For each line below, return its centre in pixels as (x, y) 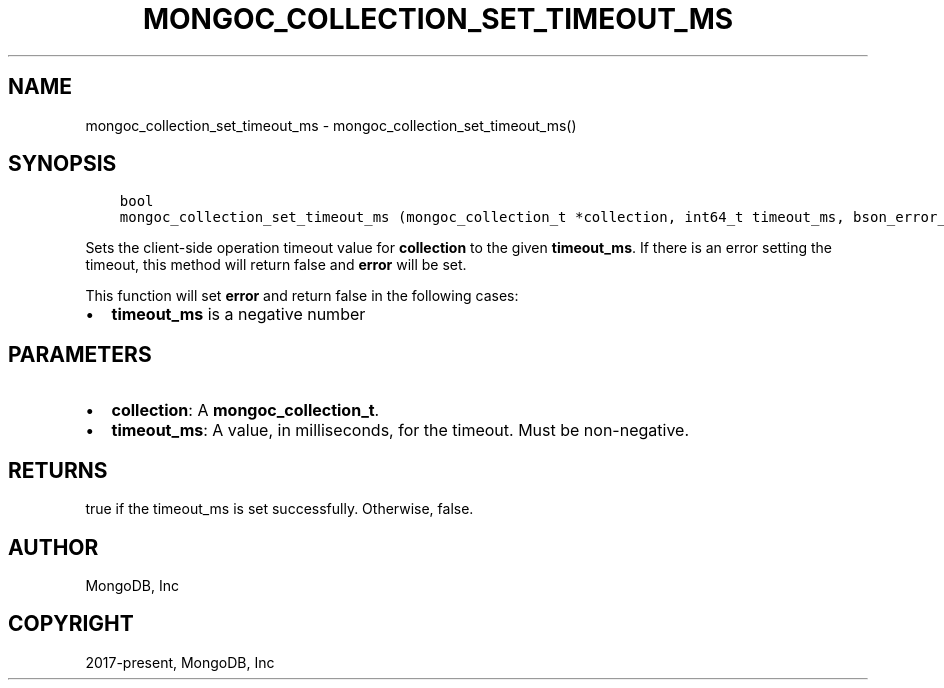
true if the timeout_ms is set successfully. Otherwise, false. (279, 509)
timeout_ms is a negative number (238, 314)
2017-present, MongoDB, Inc (180, 662)
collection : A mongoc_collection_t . (245, 410)
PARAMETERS (80, 354)
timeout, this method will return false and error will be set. (276, 265)
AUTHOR (53, 547)
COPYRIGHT (71, 624)
